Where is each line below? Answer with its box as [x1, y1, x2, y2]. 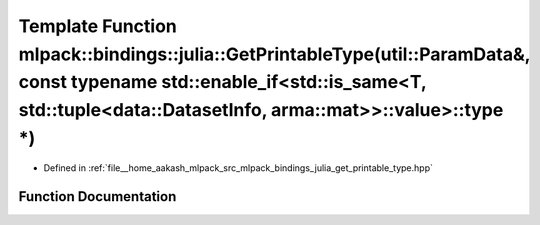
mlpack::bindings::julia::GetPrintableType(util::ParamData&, [18, 43, 530, 65]
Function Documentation [18, 188, 177, 205]
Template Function [18, 15, 177, 37]
